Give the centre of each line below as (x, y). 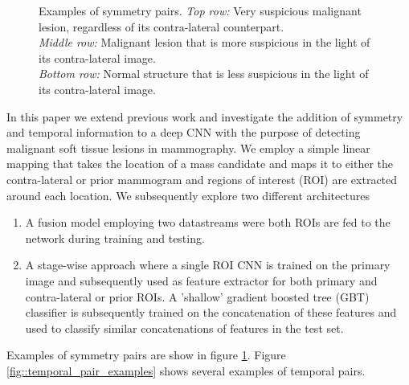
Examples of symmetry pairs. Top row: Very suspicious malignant (200, 10)
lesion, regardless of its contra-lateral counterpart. (162, 26)
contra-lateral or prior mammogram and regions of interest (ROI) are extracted (202, 179)
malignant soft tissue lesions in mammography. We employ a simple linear (188, 147)
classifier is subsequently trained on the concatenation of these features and (211, 312)
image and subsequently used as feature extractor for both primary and (201, 280)
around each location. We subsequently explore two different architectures (188, 195)
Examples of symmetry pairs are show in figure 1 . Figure (146, 355)
